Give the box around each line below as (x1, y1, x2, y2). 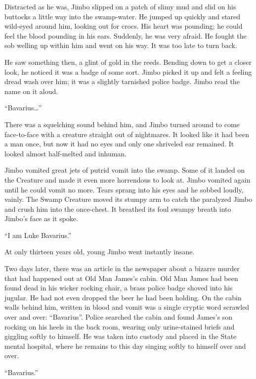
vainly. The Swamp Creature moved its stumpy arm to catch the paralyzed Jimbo (4, 194, 252, 204)
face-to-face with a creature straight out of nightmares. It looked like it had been (4, 129, 249, 139)
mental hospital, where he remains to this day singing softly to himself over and (4, 340, 246, 351)
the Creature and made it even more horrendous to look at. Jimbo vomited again (4, 174, 251, 185)
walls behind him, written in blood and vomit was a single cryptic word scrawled (4, 302, 250, 312)
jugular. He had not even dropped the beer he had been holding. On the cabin (4, 292, 242, 302)
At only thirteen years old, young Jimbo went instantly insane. (4, 246, 195, 257)
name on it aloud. (4, 86, 58, 96)
